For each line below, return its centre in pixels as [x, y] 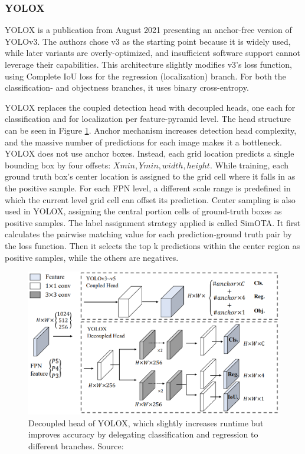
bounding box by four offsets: [58, 165]
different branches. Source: [76, 445]
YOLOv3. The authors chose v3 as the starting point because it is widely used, [148, 41]
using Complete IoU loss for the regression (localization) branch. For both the [145, 76]
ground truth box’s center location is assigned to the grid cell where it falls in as [150, 176]
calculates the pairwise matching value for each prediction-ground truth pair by [148, 234]
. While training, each [249, 165]
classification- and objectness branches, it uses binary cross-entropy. [127, 87]
